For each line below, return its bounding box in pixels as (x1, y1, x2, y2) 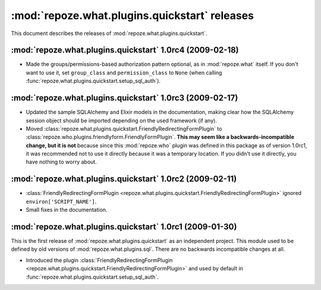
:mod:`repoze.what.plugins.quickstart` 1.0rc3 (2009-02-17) (11, 93, 238, 103)
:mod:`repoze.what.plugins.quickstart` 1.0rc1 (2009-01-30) (11, 222, 237, 232)
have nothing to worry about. (26, 158, 97, 166)
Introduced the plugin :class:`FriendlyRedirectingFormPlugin (26, 256, 173, 264)
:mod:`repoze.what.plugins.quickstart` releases (11, 9, 254, 22)
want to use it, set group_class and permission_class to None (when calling (26, 69, 222, 76)
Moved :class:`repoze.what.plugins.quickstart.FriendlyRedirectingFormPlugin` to (26, 125, 222, 132)
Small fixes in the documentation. (26, 206, 108, 213)
